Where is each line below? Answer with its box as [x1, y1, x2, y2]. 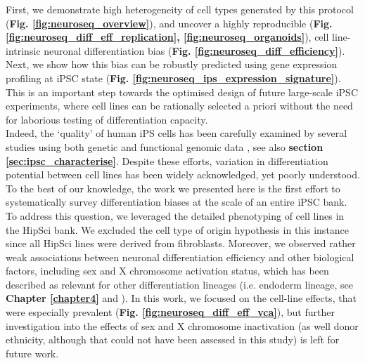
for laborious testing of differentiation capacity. [6, 112, 208, 126]
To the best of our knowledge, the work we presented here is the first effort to [6, 180, 340, 195]
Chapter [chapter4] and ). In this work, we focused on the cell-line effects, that [6, 291, 357, 305]
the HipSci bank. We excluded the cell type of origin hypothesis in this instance [6, 222, 350, 237]
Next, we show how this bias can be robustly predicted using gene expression [6, 57, 338, 72]
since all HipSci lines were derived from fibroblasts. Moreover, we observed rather [6, 236, 356, 251]
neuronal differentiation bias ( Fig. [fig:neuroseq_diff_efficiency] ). [44, 43, 345, 58]
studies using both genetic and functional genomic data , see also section [6, 139, 324, 154]
